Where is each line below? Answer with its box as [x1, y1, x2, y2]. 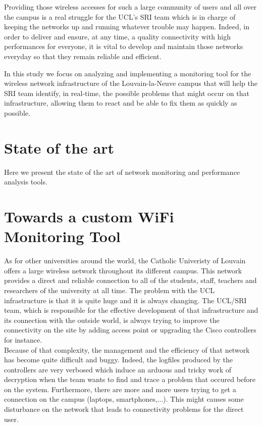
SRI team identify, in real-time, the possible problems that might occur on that [4, 87, 249, 98]
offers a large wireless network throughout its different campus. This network [4, 265, 242, 275]
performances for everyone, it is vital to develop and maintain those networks [4, 41, 243, 52]
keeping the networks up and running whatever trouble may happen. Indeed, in [4, 21, 250, 32]
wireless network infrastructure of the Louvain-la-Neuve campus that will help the [4, 78, 257, 88]
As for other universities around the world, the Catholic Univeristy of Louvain [4, 255, 246, 266]
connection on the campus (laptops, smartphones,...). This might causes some [4, 394, 244, 404]
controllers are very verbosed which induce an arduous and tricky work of [4, 364, 232, 374]
